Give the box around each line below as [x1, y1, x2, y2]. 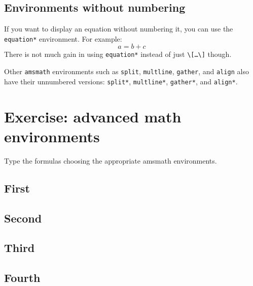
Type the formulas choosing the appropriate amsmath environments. [4, 155, 217, 166]
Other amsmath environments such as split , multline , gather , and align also [4, 66, 249, 77]
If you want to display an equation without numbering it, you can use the [4, 23, 233, 34]
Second [4, 210, 42, 226]
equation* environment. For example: [4, 33, 122, 44]
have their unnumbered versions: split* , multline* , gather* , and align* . [4, 76, 238, 86]
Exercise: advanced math [4, 106, 182, 126]
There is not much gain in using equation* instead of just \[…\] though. [4, 49, 232, 59]
